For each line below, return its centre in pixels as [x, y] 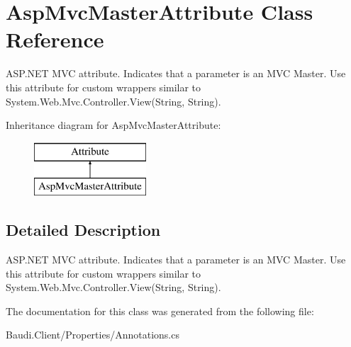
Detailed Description [83, 230]
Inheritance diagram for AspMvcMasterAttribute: [113, 125]
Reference [55, 39]
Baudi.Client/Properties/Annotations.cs [93, 335]
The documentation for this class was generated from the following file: [160, 311]
